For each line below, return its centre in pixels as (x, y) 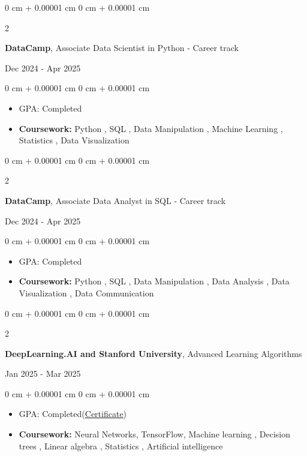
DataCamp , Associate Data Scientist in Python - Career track (122, 48)
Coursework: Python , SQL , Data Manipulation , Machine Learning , (151, 128)
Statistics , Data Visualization (74, 140)
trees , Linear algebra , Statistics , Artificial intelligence (121, 445)
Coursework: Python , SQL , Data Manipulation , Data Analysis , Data (154, 281)
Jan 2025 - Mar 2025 (43, 373)
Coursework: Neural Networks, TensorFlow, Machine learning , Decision (155, 434)
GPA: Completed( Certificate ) (73, 414)
